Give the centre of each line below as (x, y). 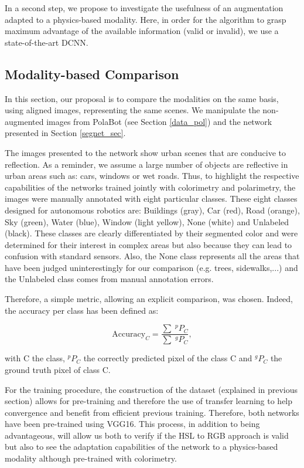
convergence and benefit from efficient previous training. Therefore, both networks (152, 412)
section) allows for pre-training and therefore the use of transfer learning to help (149, 401)
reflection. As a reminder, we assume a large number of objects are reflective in (146, 164)
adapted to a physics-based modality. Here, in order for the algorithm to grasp (146, 19)
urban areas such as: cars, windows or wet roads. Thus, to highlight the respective (152, 176)
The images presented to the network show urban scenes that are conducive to (145, 152)
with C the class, (35, 358)
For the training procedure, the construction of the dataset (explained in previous (151, 389)
